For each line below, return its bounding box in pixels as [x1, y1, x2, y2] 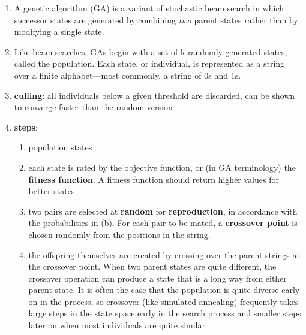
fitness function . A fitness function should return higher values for [28, 173, 279, 185]
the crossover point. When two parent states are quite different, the [28, 260, 277, 273]
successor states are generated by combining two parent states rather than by [14, 13, 298, 26]
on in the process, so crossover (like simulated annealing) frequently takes [28, 295, 299, 307]
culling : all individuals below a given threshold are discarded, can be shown [14, 89, 295, 101]
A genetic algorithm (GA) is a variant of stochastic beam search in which [14, 2, 284, 14]
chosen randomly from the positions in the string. [28, 228, 211, 240]
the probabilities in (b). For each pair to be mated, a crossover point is [28, 216, 298, 229]
